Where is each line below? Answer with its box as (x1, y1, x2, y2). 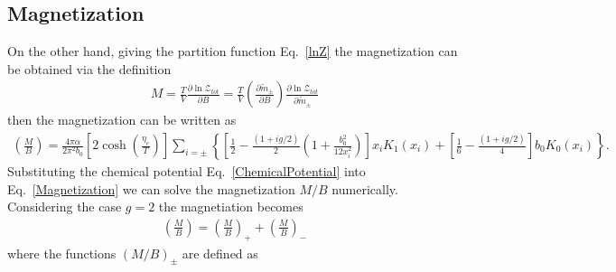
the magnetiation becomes (158, 197, 303, 216)
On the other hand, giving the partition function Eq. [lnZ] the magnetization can (7, 42, 458, 61)
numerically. (331, 179, 398, 198)
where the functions (7, 243, 117, 262)
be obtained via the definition (7, 59, 172, 78)
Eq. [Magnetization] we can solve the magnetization (7, 179, 295, 198)
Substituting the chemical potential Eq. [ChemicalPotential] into (7, 162, 366, 181)
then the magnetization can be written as (7, 110, 237, 129)
